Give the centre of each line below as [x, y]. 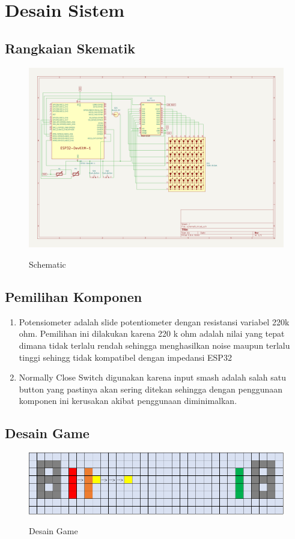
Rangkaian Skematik [70, 48]
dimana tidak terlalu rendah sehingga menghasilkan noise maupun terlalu [154, 345]
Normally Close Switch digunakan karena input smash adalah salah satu [153, 377]
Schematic [47, 264]
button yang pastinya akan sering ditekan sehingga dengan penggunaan [151, 389]
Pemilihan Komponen [74, 296]
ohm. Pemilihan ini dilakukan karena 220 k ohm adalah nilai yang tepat [152, 333]
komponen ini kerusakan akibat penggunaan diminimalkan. [128, 401]
